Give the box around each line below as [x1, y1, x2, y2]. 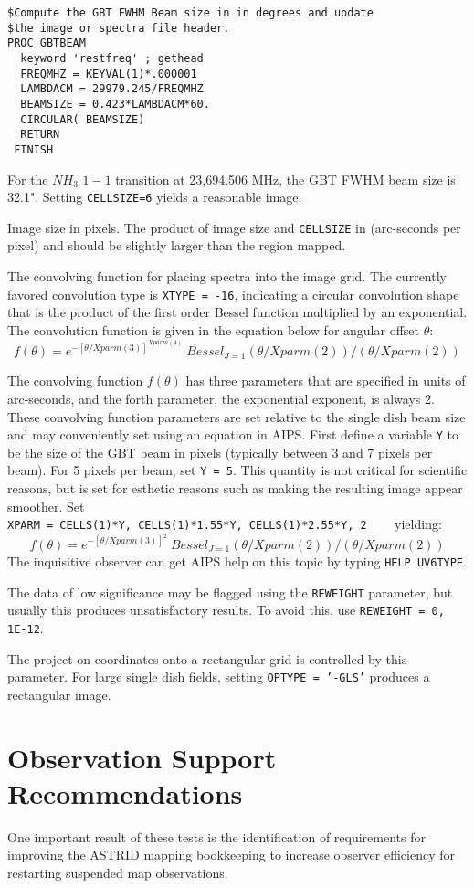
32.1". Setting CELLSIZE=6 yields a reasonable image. [7, 187, 302, 206]
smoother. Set [7, 496, 85, 515]
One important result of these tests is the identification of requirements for [7, 827, 426, 846]
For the [7, 169, 48, 188]
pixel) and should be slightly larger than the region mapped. [7, 236, 346, 255]
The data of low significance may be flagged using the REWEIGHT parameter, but [7, 582, 453, 601]
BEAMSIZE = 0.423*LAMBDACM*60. [20, 97, 210, 111]
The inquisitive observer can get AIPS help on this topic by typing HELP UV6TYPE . [7, 551, 467, 570]
